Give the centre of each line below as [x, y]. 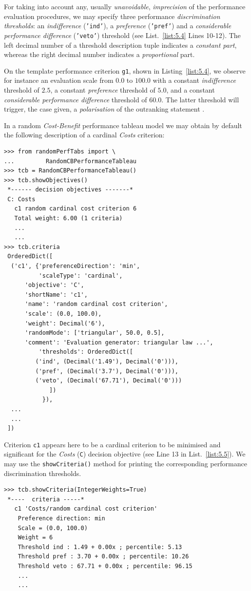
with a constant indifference [194, 80]
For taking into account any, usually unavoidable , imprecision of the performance [125, 6]
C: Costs [21, 199]
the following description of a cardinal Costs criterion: [84, 135]
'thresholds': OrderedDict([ [86, 352]
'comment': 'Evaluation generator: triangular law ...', [119, 342]
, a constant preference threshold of [103, 89]
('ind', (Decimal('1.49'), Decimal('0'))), [107, 361]
